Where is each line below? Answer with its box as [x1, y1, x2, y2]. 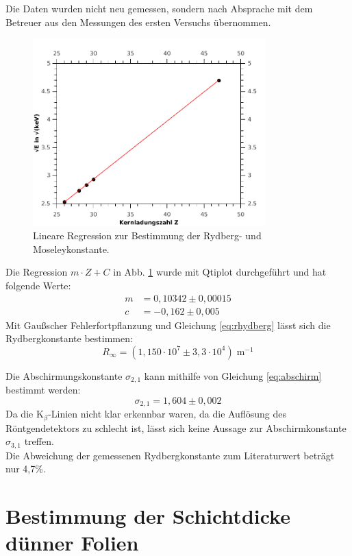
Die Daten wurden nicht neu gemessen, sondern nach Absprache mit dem [5, 1, 313, 15]
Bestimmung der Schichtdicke [5, 502, 290, 530]
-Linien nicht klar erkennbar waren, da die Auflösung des [48, 407, 286, 421]
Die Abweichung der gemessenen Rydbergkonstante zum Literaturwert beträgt [5, 448, 335, 462]
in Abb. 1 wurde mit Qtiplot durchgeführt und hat [113, 265, 327, 279]
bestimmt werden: [5, 383, 81, 397]
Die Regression [5, 265, 68, 279]
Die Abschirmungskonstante [5, 368, 123, 383]
